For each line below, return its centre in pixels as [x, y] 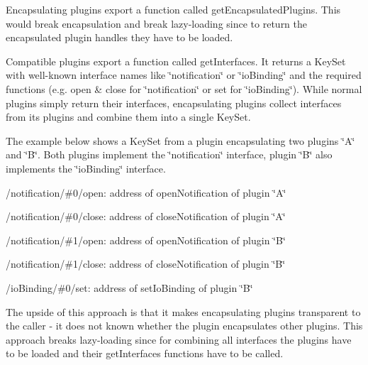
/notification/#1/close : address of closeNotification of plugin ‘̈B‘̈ [146, 264]
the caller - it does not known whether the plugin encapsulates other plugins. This [184, 326]
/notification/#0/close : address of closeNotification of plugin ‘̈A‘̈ [146, 216]
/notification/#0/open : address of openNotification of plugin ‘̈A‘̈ [146, 192]
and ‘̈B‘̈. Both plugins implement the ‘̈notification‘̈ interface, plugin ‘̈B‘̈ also [169, 154]
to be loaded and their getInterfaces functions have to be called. [145, 353]
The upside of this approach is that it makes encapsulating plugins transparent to [183, 311]
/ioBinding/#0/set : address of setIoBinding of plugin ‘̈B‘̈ [129, 287]
